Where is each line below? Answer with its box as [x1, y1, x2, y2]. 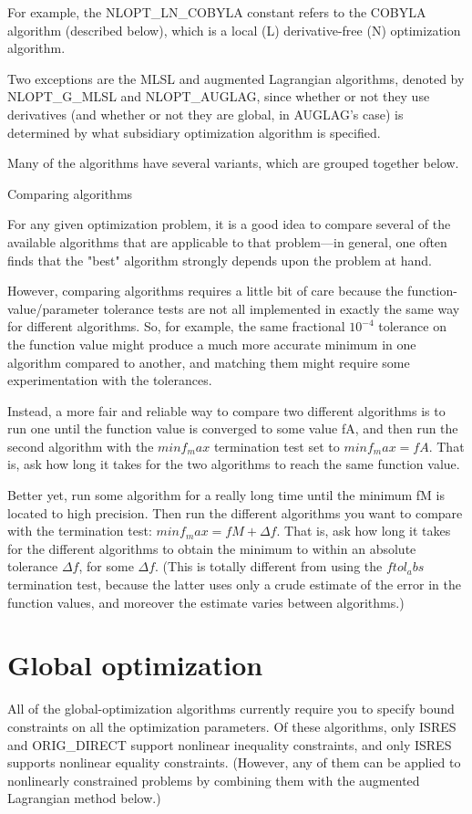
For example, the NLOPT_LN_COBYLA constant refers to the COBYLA [7, 3, 426, 21]
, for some [78, 557, 134, 576]
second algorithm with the [7, 436, 154, 455]
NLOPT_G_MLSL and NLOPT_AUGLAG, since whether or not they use [7, 87, 430, 106]
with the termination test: [7, 521, 152, 540]
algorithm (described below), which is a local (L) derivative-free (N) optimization [7, 20, 461, 39]
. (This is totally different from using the [155, 557, 383, 576]
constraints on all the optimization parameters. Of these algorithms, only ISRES [7, 716, 457, 736]
